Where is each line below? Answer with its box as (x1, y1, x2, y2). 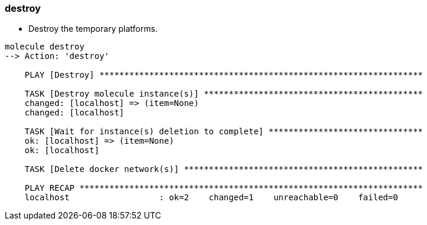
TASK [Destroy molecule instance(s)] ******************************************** (24, 89, 423, 99)
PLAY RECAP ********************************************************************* (24, 183, 423, 193)
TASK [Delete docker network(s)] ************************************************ (24, 164, 423, 174)
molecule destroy (5, 42, 84, 52)
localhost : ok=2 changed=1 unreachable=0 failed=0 (24, 193, 398, 203)
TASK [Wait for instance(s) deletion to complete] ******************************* (24, 127, 423, 137)
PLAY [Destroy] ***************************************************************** (24, 70, 423, 80)
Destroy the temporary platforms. (28, 24, 158, 34)
